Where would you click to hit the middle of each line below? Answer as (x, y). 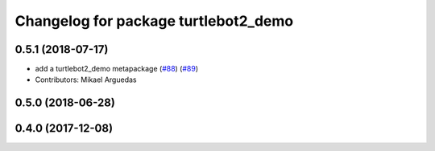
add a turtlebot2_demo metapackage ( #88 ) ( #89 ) (117, 69)
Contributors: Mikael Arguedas (86, 80)
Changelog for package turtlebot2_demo (154, 21)
